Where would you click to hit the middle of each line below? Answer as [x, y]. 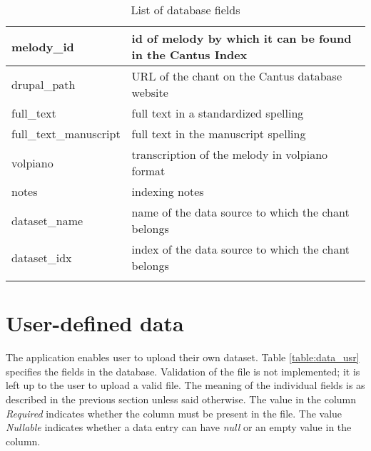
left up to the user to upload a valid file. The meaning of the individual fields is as [185, 385]
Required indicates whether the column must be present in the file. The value [174, 413]
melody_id [43, 46]
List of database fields [185, 10]
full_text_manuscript [66, 134]
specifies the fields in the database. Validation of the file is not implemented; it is [183, 371]
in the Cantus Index [189, 55]
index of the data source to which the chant [241, 249]
